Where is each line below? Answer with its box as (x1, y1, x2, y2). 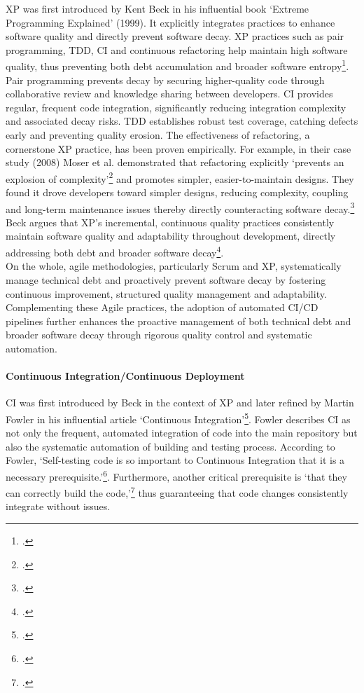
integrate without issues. (6, 499, 111, 514)
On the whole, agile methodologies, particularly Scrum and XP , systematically (6, 259, 342, 273)
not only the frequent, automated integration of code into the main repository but (6, 425, 358, 440)
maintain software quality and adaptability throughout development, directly (6, 228, 336, 243)
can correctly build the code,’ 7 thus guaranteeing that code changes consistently (6, 483, 349, 500)
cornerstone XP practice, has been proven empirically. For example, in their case (6, 141, 351, 156)
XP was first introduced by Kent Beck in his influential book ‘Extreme (6, 1, 309, 15)
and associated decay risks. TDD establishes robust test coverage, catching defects (6, 114, 358, 128)
